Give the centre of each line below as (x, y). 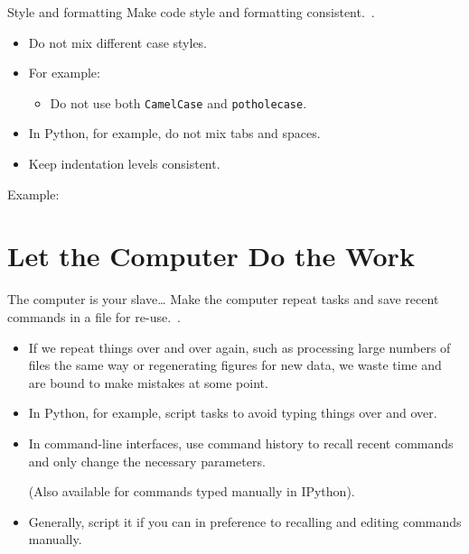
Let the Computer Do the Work (211, 256)
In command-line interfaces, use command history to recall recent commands (241, 443)
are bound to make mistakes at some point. (148, 382)
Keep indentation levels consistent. (124, 164)
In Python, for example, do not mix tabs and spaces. (174, 133)
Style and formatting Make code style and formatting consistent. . (191, 12)
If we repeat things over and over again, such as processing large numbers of (239, 347)
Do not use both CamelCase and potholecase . (178, 102)
